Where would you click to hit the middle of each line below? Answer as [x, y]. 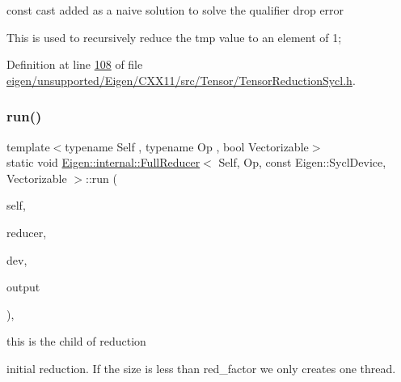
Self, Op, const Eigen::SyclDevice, [302, 162]
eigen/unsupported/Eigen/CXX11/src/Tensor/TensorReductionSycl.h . [181, 80]
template [28, 146]
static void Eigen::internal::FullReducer [103, 162]
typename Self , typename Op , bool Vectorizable [187, 146]
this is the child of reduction [76, 341]
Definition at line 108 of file [75, 64]
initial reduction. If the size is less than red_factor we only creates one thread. [201, 368]
